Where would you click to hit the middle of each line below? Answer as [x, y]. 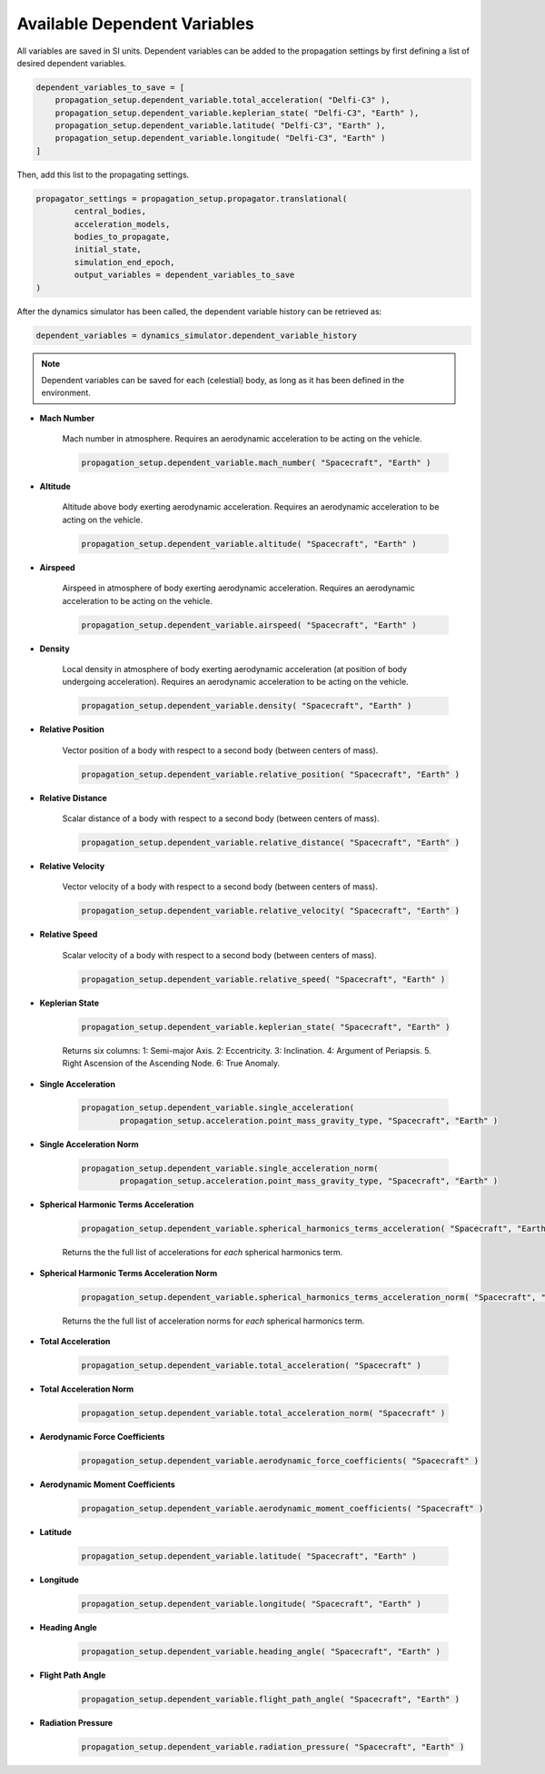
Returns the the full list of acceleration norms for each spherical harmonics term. [213, 1321]
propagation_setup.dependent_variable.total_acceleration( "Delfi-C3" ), [223, 100]
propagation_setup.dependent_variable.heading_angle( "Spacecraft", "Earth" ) [261, 1651]
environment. [66, 393]
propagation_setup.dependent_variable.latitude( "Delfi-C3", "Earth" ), [220, 126]
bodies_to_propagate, [122, 237]
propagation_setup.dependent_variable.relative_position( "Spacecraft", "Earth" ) [271, 774]
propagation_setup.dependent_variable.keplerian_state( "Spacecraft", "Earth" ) [266, 1027]
